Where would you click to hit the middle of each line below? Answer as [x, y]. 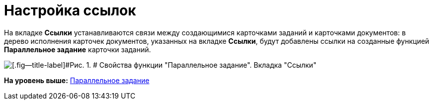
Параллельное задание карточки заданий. [78, 49]
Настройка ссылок [70, 10]
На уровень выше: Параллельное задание [77, 80]
